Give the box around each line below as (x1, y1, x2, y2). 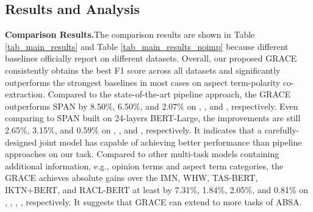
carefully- (264, 123, 300, 136)
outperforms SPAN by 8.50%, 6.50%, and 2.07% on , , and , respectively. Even (5, 99, 298, 112)
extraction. (5, 88, 45, 101)
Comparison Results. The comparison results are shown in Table (5, 28, 255, 41)
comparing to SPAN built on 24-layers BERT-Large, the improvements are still (5, 111, 301, 124)
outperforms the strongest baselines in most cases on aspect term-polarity (5, 76, 281, 88)
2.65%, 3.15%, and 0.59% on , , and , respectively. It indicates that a (5, 123, 262, 136)
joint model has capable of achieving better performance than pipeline (39, 135, 302, 148)
